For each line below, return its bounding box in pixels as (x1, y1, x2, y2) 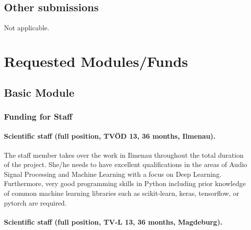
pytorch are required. (4, 197, 67, 208)
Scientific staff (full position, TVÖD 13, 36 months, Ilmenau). (4, 131, 216, 141)
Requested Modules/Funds (4, 51, 188, 71)
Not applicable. (4, 22, 49, 33)
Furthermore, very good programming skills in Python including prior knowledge (4, 178, 246, 188)
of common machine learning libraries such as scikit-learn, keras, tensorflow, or (4, 188, 239, 198)
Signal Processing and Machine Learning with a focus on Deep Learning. (4, 168, 222, 179)
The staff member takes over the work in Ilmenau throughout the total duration (4, 149, 244, 160)
